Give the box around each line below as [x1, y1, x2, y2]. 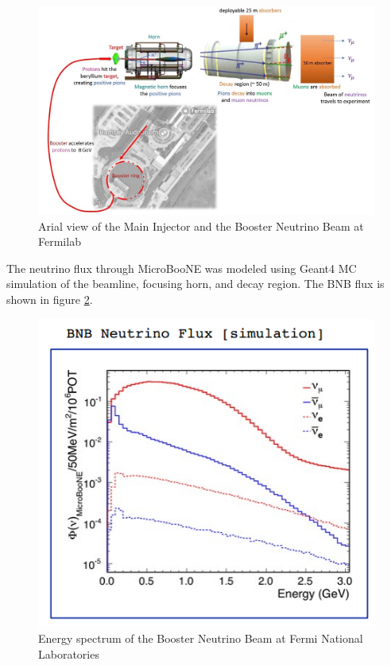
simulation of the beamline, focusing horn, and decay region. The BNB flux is [6, 275, 385, 292]
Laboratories [38, 645, 99, 662]
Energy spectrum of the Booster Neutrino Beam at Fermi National [38, 630, 363, 647]
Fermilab [38, 233, 81, 250]
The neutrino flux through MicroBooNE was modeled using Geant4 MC [6, 259, 357, 276]
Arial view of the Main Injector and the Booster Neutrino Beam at [38, 217, 364, 234]
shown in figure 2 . [6, 291, 93, 308]
